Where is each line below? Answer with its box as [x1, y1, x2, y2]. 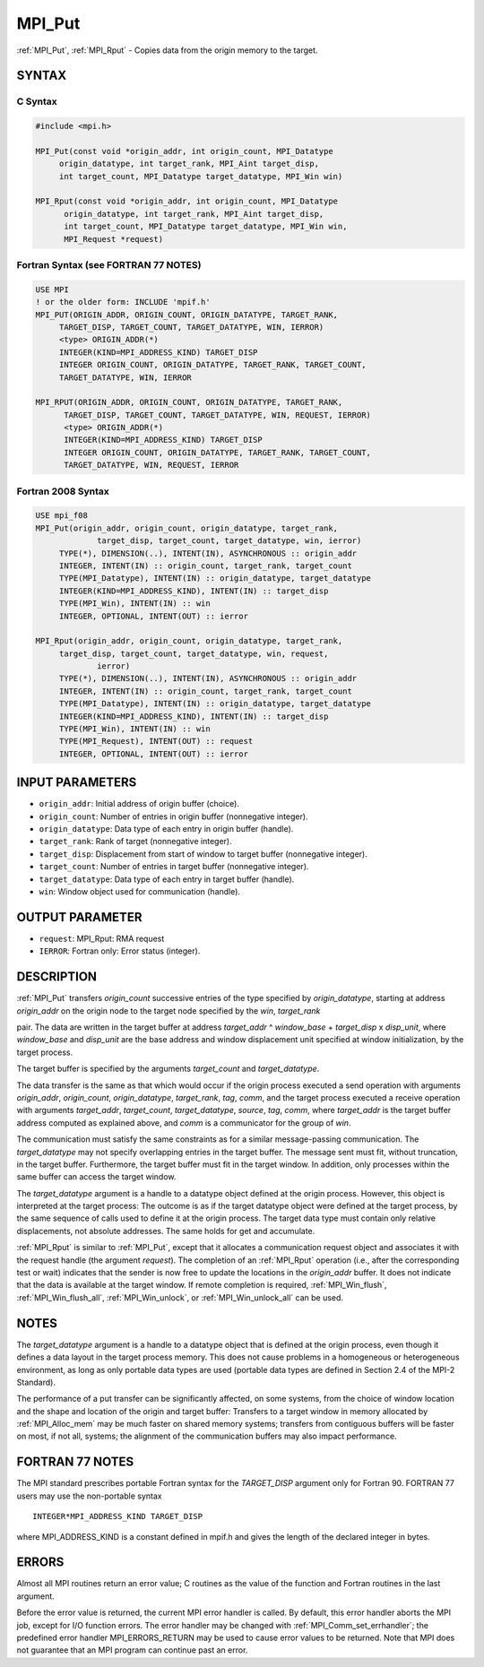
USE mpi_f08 [35, 511, 89, 521]
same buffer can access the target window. [16, 1171, 177, 1182]
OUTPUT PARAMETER [16, 910, 143, 925]
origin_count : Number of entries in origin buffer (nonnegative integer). [39, 811, 308, 822]
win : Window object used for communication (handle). [39, 886, 241, 897]
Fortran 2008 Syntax [16, 485, 109, 497]
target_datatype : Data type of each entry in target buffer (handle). [39, 874, 295, 885]
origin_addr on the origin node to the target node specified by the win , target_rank [16, 1005, 321, 1016]
